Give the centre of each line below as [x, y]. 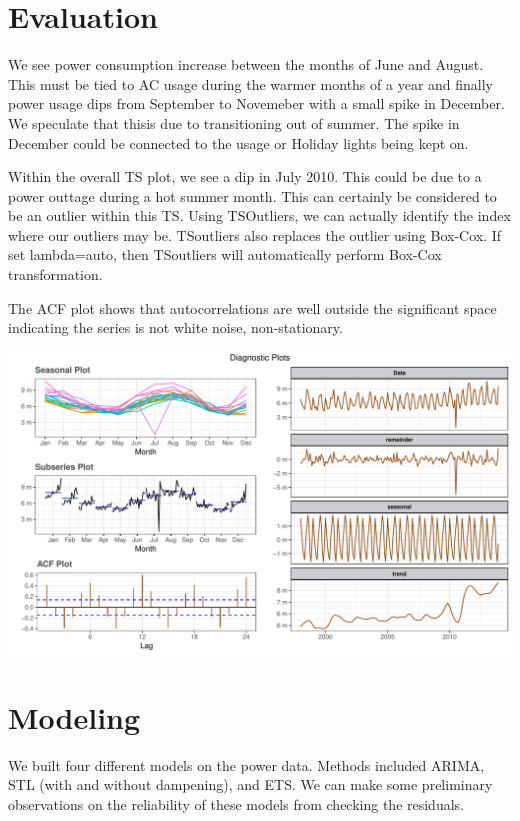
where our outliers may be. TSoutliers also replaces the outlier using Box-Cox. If [255, 234]
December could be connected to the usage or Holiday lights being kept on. [238, 142]
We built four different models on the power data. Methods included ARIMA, [246, 764]
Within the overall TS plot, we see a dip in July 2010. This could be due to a [245, 176]
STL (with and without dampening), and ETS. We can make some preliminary [250, 784]
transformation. [55, 274]
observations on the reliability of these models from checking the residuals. [236, 803]
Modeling [74, 716]
